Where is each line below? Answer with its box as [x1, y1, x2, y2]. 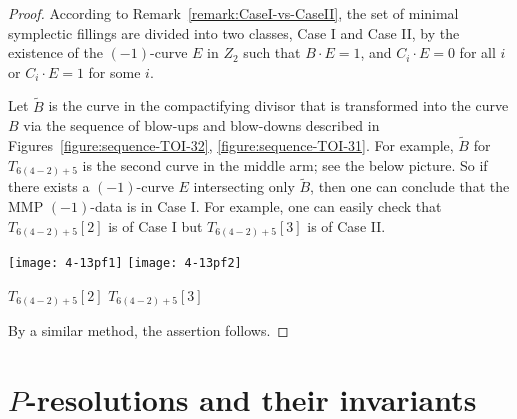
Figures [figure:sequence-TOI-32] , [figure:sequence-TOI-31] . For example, [8, 135, 454, 155]
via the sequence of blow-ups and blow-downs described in [23, 115, 380, 136]
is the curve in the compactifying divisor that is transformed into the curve [48, 95, 509, 116]
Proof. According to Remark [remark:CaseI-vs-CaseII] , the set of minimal [8, 3, 459, 23]
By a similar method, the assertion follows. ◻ [8, 320, 289, 341]
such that [243, 42, 301, 63]
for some [88, 61, 141, 82]
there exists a [8, 176, 90, 197]
